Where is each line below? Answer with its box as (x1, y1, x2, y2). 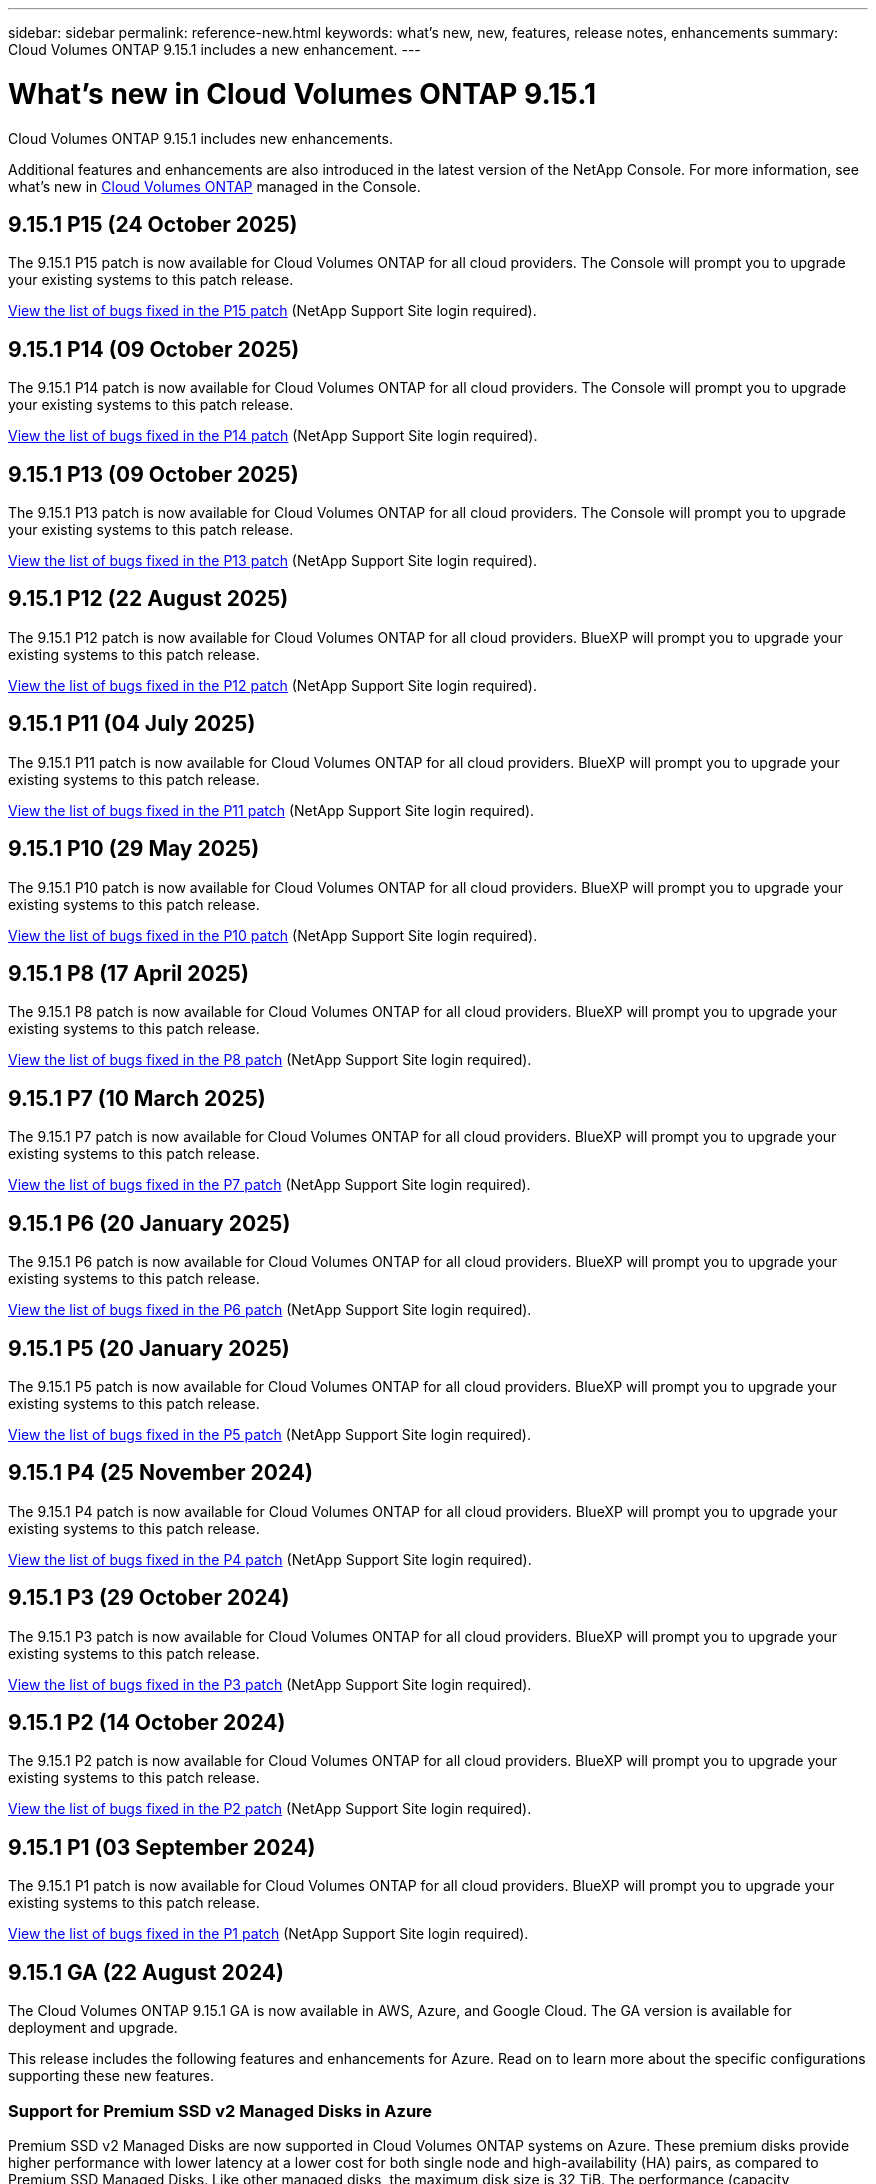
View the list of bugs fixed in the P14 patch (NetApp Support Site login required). (8, 427, 538, 445)
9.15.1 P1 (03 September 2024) (8, 1834, 316, 1860)
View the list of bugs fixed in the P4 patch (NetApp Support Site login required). (8, 1550, 532, 1568)
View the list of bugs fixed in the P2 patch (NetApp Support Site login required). (8, 1800, 532, 1818)
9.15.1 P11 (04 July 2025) (8, 711, 256, 737)
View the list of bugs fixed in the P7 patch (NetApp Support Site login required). (8, 1176, 531, 1194)
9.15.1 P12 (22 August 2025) (8, 586, 289, 612)
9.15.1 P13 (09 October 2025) (8, 461, 299, 487)
